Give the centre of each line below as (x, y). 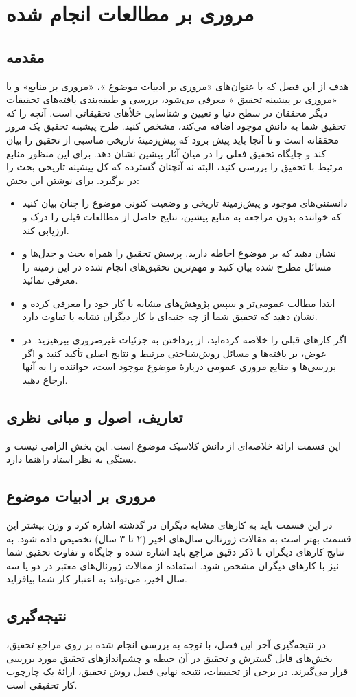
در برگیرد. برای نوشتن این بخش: (73, 180)
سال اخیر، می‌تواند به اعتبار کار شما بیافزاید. (97, 579)
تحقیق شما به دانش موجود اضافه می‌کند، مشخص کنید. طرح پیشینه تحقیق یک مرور (176, 126)
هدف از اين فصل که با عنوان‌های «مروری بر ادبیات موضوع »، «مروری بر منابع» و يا (178, 85)
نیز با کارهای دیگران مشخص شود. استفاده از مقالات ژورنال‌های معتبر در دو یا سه (173, 565)
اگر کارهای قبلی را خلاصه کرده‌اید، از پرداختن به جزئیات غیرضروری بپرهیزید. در (185, 340)
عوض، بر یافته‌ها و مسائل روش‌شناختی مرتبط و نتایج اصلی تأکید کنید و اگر (174, 353)
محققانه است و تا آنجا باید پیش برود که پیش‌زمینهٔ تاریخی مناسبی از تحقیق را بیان (173, 139)
